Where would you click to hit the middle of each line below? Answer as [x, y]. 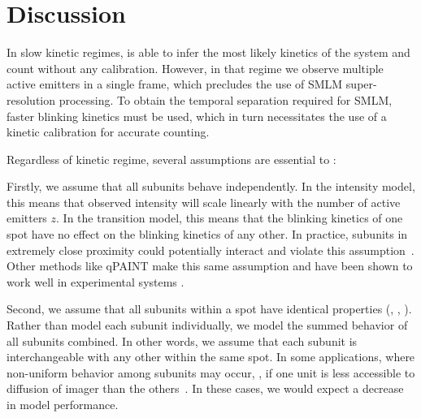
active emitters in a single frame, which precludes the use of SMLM [175, 84]
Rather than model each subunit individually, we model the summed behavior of [207, 325]
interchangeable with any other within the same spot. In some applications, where [211, 357]
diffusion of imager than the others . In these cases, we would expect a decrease [205, 388]
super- [361, 84]
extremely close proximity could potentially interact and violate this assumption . [210, 250]
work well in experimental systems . [95, 281]
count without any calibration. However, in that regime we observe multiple [195, 68]
